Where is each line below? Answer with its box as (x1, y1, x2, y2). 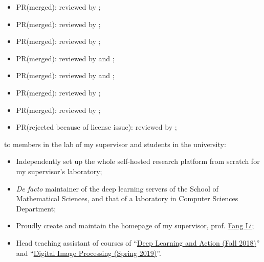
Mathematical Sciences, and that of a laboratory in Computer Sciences (16, 193, 238, 204)
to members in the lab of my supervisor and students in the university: (4, 138, 226, 149)
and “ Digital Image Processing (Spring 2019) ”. (16, 247, 161, 258)
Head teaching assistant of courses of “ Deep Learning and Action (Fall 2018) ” (16, 237, 260, 248)
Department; (16, 203, 56, 213)
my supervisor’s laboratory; (16, 165, 102, 176)
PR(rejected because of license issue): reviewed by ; (16, 122, 177, 132)
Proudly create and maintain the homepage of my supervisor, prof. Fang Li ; (16, 220, 254, 231)
